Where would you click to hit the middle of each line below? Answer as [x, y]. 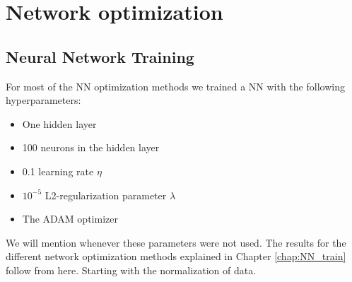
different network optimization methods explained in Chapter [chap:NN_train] [176, 256]
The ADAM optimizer [70, 219]
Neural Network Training [100, 56]
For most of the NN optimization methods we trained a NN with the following [175, 86]
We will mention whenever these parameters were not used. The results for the [176, 242]
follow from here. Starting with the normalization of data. [131, 270]
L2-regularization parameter [106, 195]
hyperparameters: [43, 100]
